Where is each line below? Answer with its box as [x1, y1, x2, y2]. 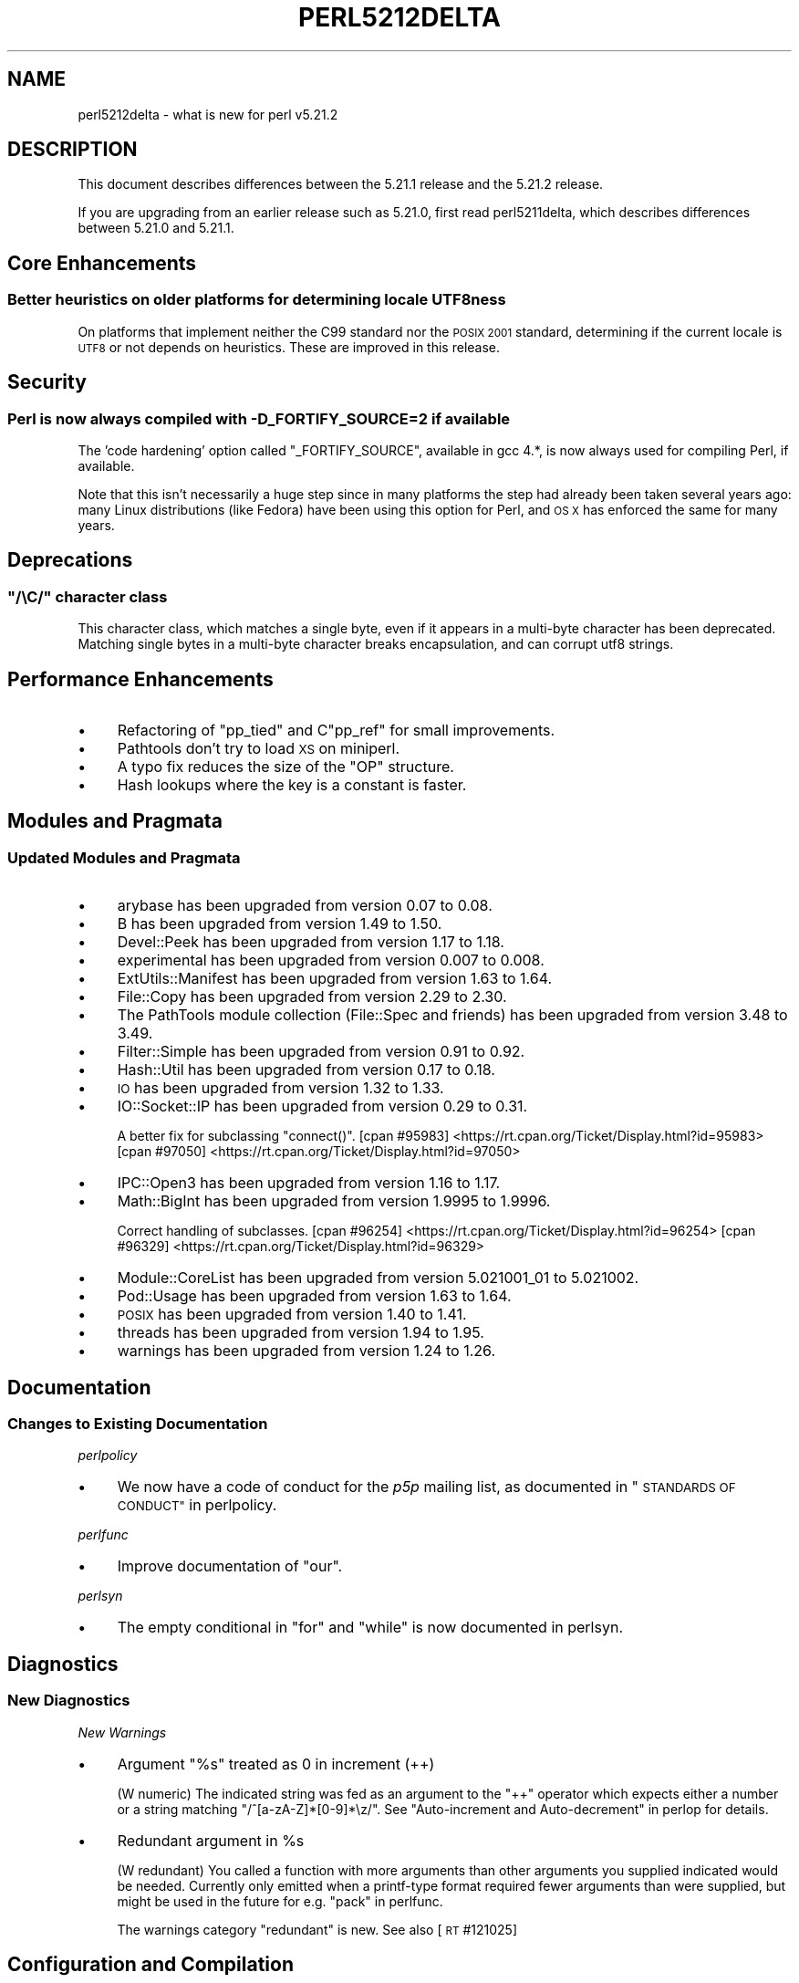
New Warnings [78, 1724, 167, 1740]
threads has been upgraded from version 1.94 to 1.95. [117, 1323, 484, 1342]
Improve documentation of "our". [117, 1557, 343, 1576]
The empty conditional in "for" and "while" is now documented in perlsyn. [117, 1618, 623, 1637]
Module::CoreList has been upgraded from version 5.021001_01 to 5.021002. [117, 1268, 639, 1288]
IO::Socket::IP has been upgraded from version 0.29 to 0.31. [117, 1097, 528, 1116]
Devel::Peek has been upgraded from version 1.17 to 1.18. [117, 933, 504, 952]
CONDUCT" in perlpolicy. [117, 1496, 277, 1515]
